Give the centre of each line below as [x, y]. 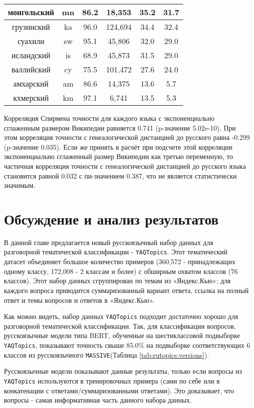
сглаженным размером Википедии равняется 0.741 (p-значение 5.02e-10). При [120, 127]
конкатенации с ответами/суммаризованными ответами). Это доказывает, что [119, 390]
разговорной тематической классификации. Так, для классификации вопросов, [120, 326]
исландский [31, 55]
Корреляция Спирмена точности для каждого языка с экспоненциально [109, 118]
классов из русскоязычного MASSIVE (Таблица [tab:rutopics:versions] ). [106, 354]
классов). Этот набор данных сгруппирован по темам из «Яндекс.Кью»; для [117, 281]
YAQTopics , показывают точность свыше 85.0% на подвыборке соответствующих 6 [127, 345]
